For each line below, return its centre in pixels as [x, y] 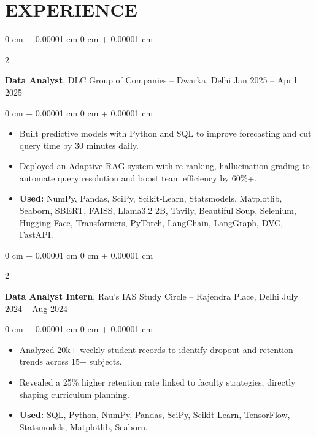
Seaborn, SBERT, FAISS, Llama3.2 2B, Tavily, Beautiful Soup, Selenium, [158, 211]
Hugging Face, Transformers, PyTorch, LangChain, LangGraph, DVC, [151, 222]
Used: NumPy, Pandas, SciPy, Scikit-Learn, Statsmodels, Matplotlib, [151, 198]
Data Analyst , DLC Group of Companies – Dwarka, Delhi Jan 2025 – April [151, 80]
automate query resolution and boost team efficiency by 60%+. [138, 177]
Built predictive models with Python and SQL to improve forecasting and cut [165, 133]
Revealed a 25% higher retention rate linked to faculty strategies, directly [157, 382]
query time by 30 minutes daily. [79, 145]
